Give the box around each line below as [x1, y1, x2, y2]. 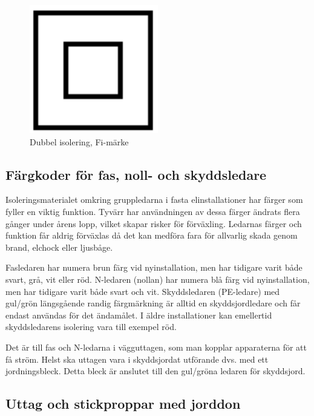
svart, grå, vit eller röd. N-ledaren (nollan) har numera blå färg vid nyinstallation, [5, 272, 310, 285]
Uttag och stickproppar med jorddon [5, 394, 241, 413]
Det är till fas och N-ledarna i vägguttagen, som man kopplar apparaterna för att [5, 340, 307, 353]
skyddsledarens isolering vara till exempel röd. [5, 320, 177, 333]
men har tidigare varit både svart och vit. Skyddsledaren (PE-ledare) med [5, 285, 280, 297]
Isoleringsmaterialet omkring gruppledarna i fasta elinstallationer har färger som [5, 193, 303, 206]
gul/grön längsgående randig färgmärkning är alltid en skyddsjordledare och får [5, 297, 301, 309]
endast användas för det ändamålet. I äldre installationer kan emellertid [5, 308, 272, 321]
